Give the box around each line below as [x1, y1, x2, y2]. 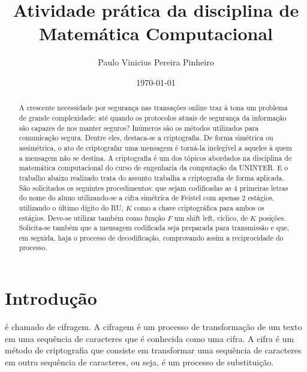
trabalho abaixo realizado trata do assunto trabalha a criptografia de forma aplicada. [19, 172, 284, 182]
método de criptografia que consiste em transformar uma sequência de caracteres [5, 344, 302, 356]
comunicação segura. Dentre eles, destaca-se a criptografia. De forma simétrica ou [19, 133, 273, 143]
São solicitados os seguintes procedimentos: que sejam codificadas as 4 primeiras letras [19, 182, 288, 193]
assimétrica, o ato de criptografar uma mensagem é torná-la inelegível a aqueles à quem [19, 142, 292, 152]
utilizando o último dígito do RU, [19, 202, 124, 212]
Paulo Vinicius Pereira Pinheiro [98, 56, 214, 68]
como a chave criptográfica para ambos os [134, 202, 264, 212]
